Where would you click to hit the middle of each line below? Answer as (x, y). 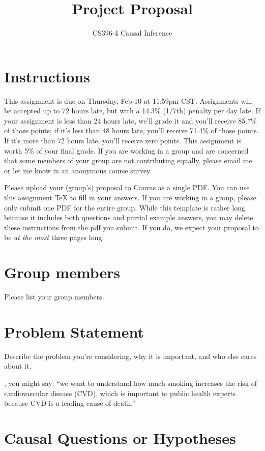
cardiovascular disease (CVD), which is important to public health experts (120, 393)
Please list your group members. (54, 297)
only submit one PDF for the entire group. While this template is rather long (125, 207)
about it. (18, 366)
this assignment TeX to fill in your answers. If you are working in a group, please (130, 197)
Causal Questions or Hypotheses (120, 438)
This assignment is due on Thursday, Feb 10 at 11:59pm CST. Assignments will (128, 100)
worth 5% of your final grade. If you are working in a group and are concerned (126, 150)
